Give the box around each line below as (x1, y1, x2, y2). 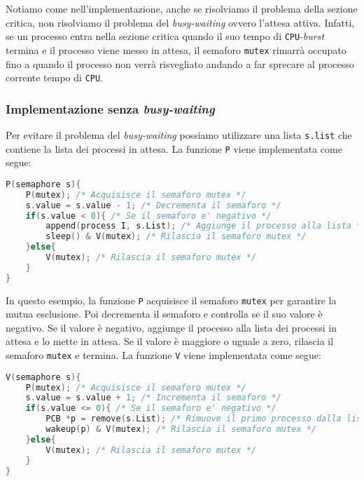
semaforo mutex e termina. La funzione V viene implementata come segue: (6, 348, 321, 363)
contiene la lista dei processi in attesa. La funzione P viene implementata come (6, 141, 342, 156)
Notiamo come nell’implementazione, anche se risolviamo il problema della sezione (6, 1, 358, 15)
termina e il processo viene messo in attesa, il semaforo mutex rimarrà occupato (6, 42, 346, 57)
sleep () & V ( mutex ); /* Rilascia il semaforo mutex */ (45, 231, 307, 242)
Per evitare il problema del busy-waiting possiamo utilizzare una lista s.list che (6, 127, 352, 142)
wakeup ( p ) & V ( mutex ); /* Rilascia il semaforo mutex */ (45, 424, 316, 435)
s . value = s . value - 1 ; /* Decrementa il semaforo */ (25, 200, 281, 210)
